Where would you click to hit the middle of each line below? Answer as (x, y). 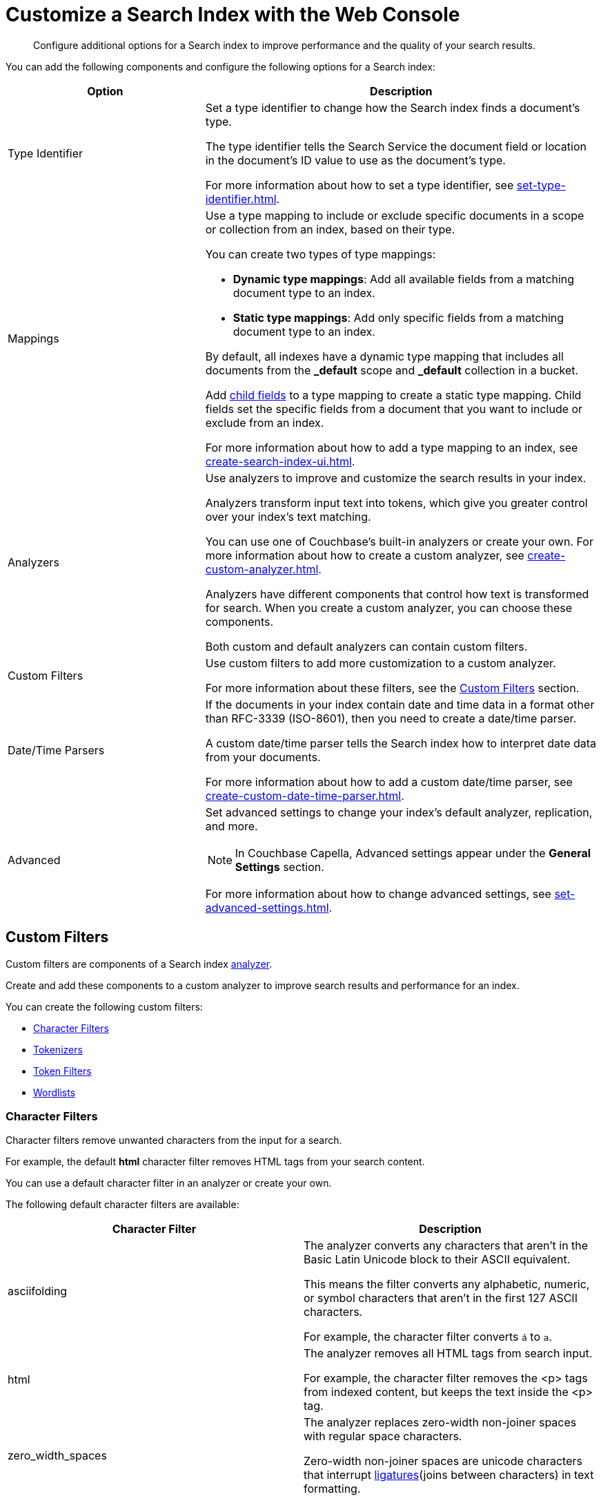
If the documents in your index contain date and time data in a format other (400, 704)
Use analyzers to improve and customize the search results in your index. (396, 478)
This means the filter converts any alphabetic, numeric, (447, 1284)
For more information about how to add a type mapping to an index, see (392, 447)
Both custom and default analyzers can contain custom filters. (366, 646)
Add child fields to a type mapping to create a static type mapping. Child (393, 395)
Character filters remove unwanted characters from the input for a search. (174, 1140)
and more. (231, 826)
